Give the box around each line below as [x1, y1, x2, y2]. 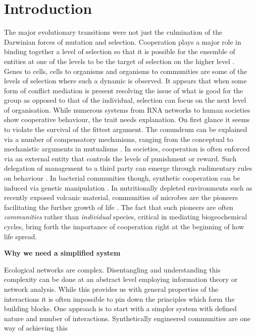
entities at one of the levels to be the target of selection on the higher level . [4, 56, 235, 66]
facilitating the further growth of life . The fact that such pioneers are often [4, 202, 234, 212]
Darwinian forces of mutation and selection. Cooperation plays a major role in [4, 36, 241, 47]
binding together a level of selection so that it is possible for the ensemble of [4, 46, 235, 57]
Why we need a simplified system [4, 248, 121, 258]
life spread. [4, 231, 37, 241]
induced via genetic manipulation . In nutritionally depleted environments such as [4, 182, 253, 193]
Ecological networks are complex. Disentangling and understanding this [4, 264, 221, 274]
